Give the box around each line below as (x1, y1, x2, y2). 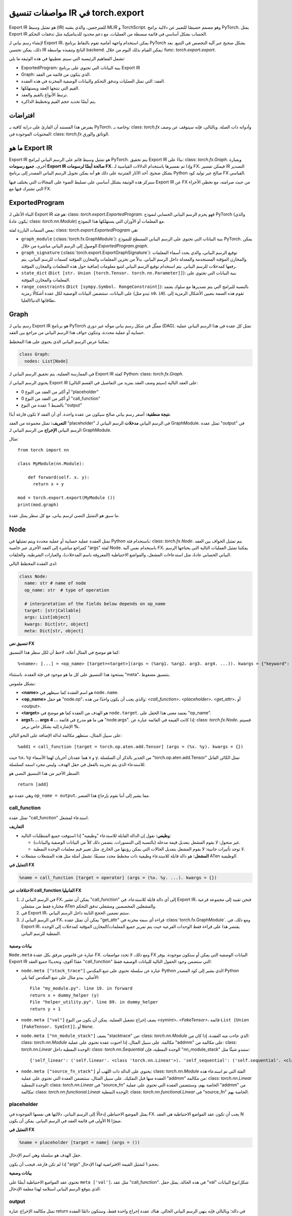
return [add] (18, 782, 49, 787)
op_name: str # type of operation (24, 587, 109, 593)
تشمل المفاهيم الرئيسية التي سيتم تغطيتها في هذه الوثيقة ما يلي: (9, 56, 125, 62)
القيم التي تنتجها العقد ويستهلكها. (21, 85, 80, 91)
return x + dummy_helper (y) (30, 992, 99, 998)
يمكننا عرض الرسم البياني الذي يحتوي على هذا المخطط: (9, 339, 109, 344)
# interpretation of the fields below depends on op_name (24, 601, 166, 607)
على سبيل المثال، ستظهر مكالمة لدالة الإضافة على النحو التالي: (9, 733, 122, 738)
